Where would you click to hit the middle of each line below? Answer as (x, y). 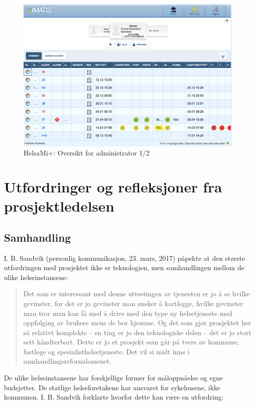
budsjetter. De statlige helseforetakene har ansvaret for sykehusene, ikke (112, 387)
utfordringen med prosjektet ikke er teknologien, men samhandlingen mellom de (124, 267)
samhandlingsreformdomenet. (67, 361)
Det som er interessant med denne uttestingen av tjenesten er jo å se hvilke (137, 294)
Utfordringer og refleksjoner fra (113, 186)
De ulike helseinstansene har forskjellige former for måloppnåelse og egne (113, 378)
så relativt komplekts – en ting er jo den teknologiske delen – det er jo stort (137, 332)
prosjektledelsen (59, 206)
